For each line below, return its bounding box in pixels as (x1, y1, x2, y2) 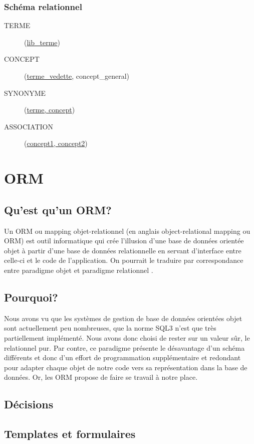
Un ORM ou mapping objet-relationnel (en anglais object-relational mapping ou (4, 225, 250, 236)
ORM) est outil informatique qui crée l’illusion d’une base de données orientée (4, 235, 244, 246)
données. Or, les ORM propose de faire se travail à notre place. (4, 372, 198, 382)
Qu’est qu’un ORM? (4, 202, 112, 217)
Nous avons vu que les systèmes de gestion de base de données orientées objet (4, 313, 242, 323)
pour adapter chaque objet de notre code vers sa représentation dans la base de (4, 362, 247, 372)
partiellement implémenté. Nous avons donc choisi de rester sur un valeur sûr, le (4, 332, 250, 343)
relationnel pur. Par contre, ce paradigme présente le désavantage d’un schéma (4, 342, 245, 353)
